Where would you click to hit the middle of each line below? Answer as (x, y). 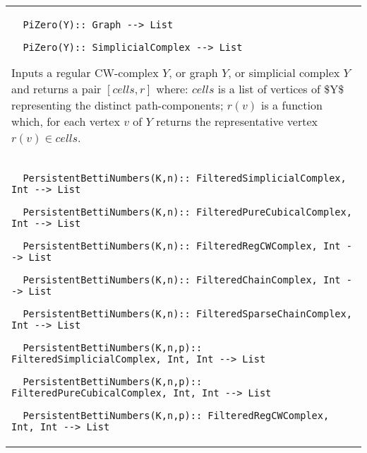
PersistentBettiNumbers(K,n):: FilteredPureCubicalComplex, (187, 212)
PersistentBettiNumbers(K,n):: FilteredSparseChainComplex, (187, 314)
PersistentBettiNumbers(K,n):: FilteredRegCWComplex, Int (182, 246)
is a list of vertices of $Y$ (281, 89)
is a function (292, 105)
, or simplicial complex (284, 72)
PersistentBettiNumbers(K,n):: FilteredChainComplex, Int (182, 280)
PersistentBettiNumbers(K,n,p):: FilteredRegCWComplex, (176, 416)
